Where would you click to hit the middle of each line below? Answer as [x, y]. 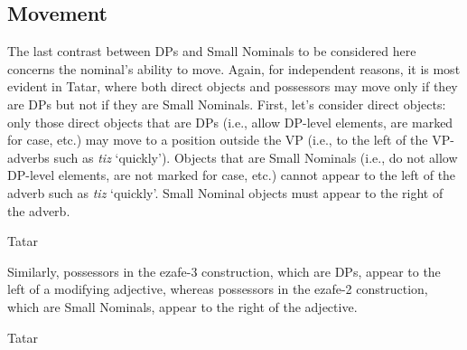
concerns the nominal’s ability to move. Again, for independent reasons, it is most [234, 68]
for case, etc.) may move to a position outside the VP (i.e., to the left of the [218, 140]
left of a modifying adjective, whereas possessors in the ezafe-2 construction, [218, 289]
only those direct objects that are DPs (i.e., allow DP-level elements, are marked [230, 122]
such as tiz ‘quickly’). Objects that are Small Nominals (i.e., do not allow [256, 157]
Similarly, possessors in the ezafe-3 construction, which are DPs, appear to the [224, 271]
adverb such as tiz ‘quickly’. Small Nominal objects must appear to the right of [225, 192]
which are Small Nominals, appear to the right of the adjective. [182, 306]
